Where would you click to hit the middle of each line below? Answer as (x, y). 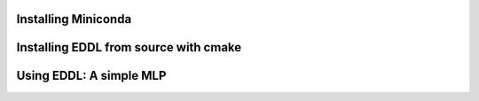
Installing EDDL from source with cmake (129, 47)
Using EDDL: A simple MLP (91, 76)
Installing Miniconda (74, 19)
